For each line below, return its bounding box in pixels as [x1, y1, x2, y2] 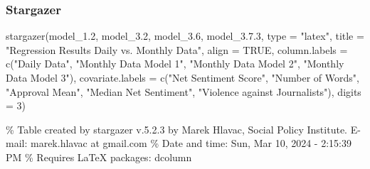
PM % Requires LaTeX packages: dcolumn [6, 149, 192, 164]
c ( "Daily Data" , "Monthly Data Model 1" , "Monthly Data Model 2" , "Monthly [6, 56, 344, 71]
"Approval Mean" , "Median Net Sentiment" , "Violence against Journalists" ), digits [6, 84, 361, 99]
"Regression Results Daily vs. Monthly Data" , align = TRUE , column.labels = [6, 42, 348, 57]
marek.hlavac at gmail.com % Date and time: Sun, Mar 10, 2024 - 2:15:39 [30, 136, 351, 151]
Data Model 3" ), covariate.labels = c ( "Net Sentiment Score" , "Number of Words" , [6, 70, 359, 84]
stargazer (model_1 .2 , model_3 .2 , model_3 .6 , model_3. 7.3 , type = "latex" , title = [6, 28, 364, 43]
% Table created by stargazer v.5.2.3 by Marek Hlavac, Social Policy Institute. [6, 121, 347, 136]
